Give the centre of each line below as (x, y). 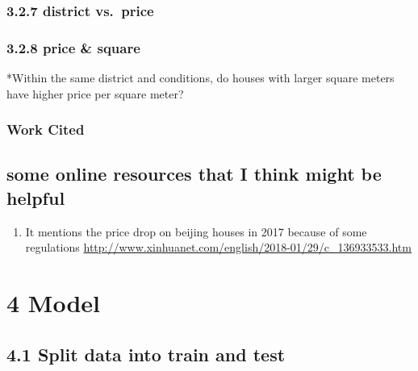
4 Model (53, 303)
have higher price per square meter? (95, 93)
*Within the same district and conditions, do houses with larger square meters (201, 78)
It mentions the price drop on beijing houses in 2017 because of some (196, 231)
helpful (36, 197)
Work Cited (46, 129)
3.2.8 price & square (73, 47)
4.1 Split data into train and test (146, 354)
